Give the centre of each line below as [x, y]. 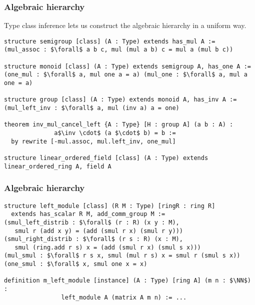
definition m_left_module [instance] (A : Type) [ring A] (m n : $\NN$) [127, 281]
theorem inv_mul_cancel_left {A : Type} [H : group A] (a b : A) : [119, 125]
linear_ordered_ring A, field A [58, 166]
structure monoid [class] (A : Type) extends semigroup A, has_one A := [127, 66]
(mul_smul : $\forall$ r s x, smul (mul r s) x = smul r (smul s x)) [122, 256]
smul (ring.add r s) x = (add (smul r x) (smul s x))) [108, 247]
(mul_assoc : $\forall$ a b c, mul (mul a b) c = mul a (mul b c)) [119, 50]
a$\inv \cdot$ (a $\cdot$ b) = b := [115, 133]
